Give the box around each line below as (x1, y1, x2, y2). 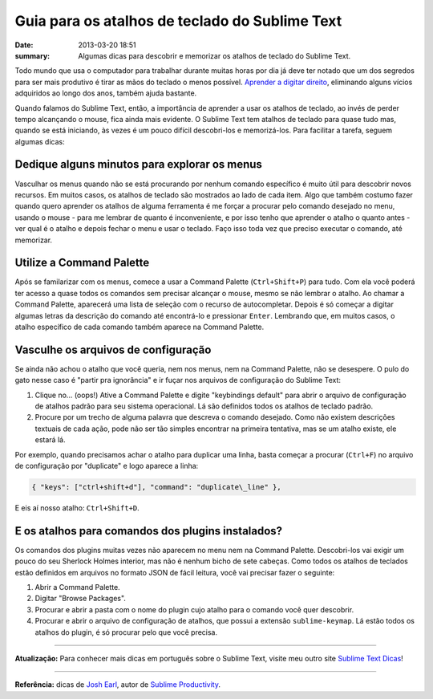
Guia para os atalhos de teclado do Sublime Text (14, 12, 342, 30)
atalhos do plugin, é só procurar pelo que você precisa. (34, 627, 218, 637)
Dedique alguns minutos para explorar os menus (14, 157, 262, 172)
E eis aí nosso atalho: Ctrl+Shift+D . (14, 503, 140, 513)
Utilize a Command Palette (14, 256, 150, 270)
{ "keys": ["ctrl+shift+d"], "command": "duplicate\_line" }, (31, 482, 281, 492)
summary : (14, 51, 51, 60)
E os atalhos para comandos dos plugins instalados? (14, 524, 283, 538)
